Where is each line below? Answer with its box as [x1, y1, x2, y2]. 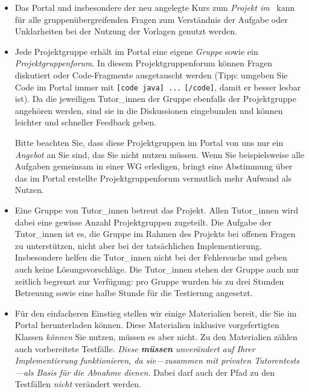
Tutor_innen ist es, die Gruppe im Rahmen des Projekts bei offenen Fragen [14, 227, 296, 240]
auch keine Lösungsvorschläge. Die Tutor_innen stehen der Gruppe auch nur [14, 262, 299, 275]
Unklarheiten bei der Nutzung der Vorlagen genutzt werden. [14, 25, 237, 37]
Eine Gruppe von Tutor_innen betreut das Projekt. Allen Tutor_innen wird [14, 203, 298, 216]
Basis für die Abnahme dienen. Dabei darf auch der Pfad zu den [36, 365, 275, 378]
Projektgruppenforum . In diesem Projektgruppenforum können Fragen [14, 57, 273, 69]
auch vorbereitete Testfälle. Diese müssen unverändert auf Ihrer [14, 342, 255, 355]
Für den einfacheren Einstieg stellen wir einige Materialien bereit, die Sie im [14, 306, 297, 319]
